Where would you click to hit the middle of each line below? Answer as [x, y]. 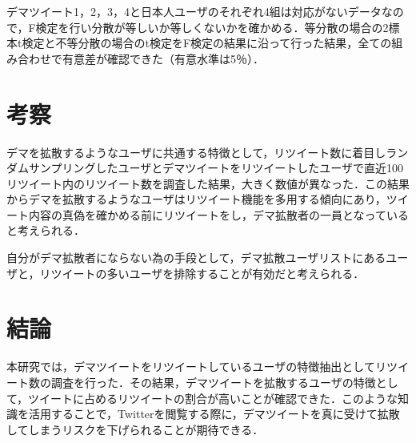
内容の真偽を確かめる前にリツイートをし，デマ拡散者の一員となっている [218, 214]
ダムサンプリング [51, 168]
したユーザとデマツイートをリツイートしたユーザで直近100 [250, 168]
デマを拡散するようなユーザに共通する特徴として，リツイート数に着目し [196, 152]
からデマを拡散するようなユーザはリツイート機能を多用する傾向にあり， [196, 199]
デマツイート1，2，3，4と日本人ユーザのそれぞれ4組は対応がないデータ [194, 11]
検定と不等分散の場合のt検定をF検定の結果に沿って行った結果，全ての [207, 43]
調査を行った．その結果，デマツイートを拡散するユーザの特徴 [213, 382]
